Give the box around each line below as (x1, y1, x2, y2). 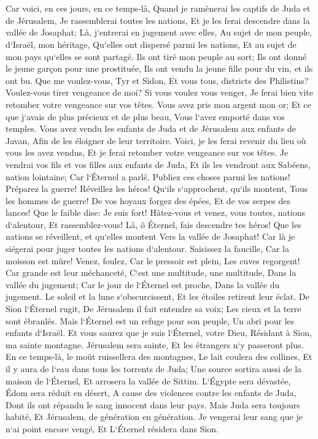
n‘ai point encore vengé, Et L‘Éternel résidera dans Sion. (6, 422, 219, 435)
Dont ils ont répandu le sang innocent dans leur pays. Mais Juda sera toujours (6, 398, 300, 411)
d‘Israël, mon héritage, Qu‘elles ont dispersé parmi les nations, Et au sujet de (6, 37, 297, 50)
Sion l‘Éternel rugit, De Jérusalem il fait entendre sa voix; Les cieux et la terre (6, 302, 301, 315)
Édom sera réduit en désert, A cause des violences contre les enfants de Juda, (6, 386, 297, 399)
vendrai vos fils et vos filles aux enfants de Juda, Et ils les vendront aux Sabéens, (6, 158, 311, 170)
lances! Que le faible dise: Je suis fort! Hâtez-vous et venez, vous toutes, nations (6, 206, 306, 219)
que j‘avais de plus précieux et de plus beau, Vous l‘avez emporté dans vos (6, 110, 285, 123)
